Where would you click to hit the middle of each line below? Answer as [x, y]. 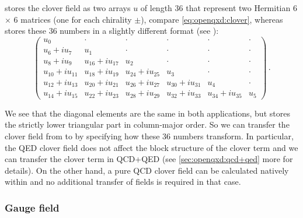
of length [156, 8]
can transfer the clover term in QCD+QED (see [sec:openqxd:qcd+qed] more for [149, 159]
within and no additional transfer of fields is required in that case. [123, 182]
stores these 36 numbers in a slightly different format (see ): [112, 31]
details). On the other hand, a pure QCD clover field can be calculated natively [147, 170]
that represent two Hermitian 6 [241, 8]
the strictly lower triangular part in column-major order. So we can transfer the [147, 124]
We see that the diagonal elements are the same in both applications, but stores [147, 113]
